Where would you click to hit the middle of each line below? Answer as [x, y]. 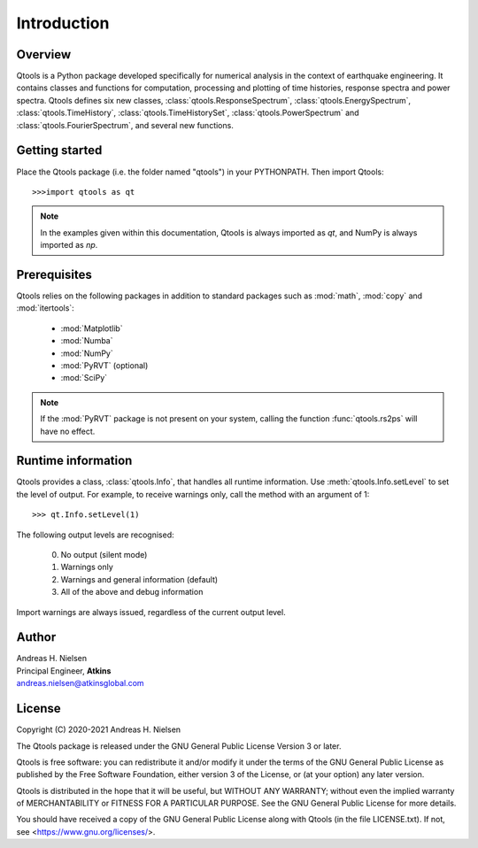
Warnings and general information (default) [139, 579]
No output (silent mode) [104, 554]
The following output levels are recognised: [95, 535]
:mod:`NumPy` [87, 353]
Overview [44, 54]
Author [36, 637]
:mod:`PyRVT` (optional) [104, 365]
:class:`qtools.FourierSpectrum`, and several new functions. [125, 125]
